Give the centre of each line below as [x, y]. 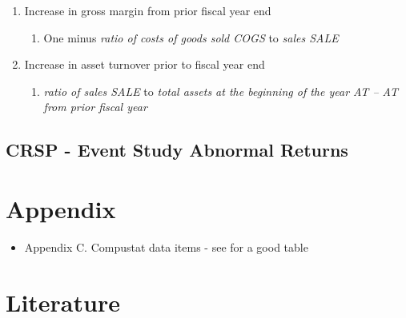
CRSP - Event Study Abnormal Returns [177, 150]
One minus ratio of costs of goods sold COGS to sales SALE [191, 37]
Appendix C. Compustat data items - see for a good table [166, 246]
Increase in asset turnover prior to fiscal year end [145, 64]
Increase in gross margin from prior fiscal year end [148, 10]
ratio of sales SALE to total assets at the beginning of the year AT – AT [221, 91]
